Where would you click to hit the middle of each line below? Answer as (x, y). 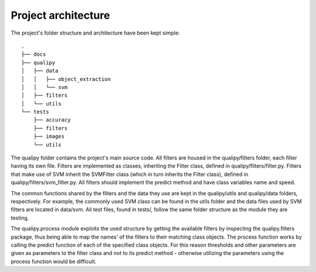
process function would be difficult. (54, 261)
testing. (20, 217)
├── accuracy (52, 120)
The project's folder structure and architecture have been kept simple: (95, 33)
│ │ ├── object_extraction (66, 79)
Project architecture (61, 15)
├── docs (34, 55)
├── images (49, 137)
